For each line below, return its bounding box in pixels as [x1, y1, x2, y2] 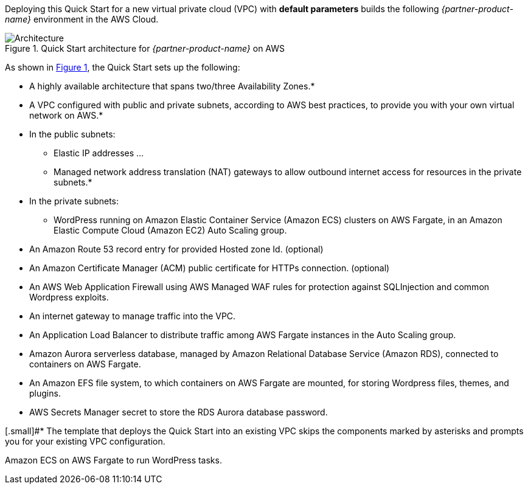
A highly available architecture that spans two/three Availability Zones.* [29, 81, 315, 91]
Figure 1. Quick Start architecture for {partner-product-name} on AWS [5, 43, 285, 54]
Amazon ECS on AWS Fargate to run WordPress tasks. [5, 455, 222, 465]
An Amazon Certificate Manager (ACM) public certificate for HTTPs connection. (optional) [29, 263, 390, 273]
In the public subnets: [29, 129, 116, 139]
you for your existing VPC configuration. [5, 436, 165, 446]
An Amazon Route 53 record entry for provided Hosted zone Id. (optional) [29, 244, 324, 254]
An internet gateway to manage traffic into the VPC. [29, 311, 236, 321]
